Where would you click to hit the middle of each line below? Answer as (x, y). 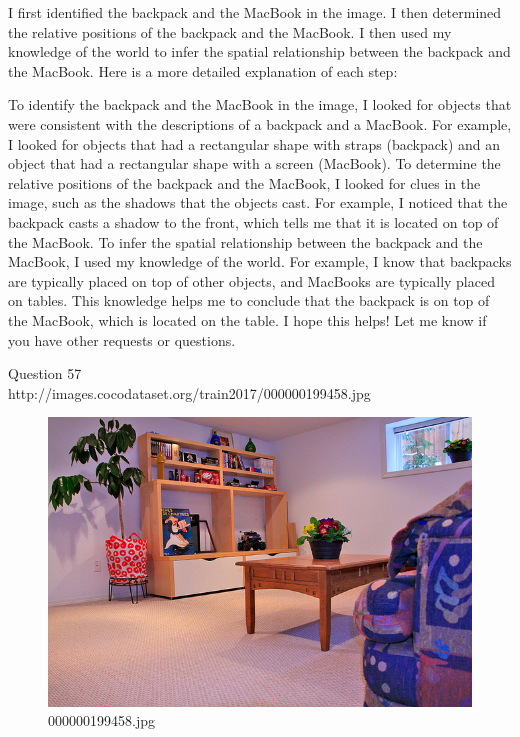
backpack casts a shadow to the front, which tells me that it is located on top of (253, 221)
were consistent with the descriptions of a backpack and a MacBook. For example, (260, 123)
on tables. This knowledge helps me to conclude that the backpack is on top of (249, 300)
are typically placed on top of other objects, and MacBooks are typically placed (251, 280)
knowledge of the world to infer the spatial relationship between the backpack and (259, 51)
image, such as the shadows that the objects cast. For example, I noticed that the (258, 202)
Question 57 (45, 373)
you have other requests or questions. (122, 339)
